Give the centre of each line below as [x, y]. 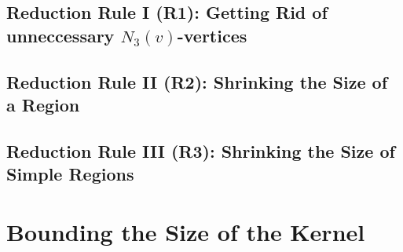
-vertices [212, 35]
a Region [43, 104]
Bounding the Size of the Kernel [186, 231]
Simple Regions [70, 174]
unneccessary [60, 35]
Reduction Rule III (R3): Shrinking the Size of [201, 150]
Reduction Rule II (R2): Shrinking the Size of [197, 81]
